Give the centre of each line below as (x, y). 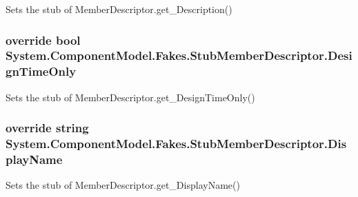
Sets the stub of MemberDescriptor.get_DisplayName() (123, 185)
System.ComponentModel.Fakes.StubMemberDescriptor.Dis (176, 144)
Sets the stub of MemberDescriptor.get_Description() (119, 9)
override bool (43, 40)
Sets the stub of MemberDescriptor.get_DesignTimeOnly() (130, 97)
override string (47, 128)
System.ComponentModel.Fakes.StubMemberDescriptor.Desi (179, 55)
